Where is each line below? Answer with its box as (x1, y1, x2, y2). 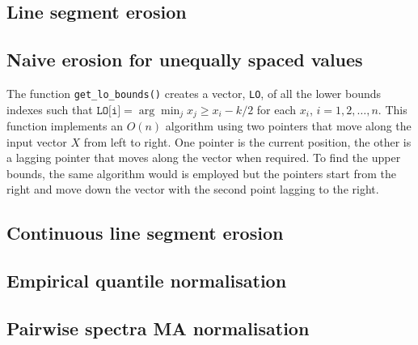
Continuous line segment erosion (6, 220, 284, 245)
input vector (6, 133, 67, 150)
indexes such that (6, 100, 93, 117)
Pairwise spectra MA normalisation (6, 316, 310, 341)
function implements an (6, 117, 123, 134)
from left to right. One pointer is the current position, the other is (83, 133, 412, 150)
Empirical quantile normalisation (6, 268, 287, 293)
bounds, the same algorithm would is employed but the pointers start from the (6, 164, 396, 181)
